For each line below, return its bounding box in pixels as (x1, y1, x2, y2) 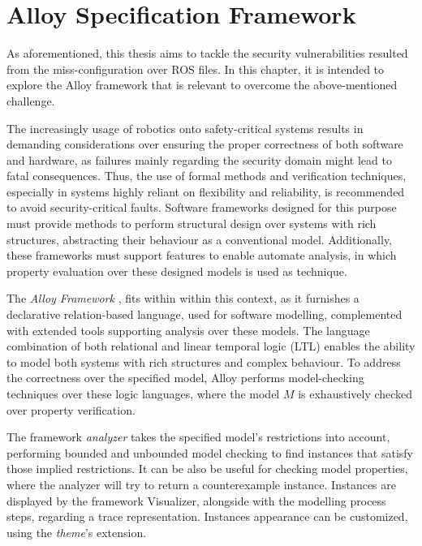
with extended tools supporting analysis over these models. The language (6, 321, 370, 338)
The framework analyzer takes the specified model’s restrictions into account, (6, 428, 390, 445)
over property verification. (6, 401, 136, 418)
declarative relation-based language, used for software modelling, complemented (6, 306, 403, 323)
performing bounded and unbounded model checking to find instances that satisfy (6, 444, 413, 461)
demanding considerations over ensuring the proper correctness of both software (6, 135, 403, 153)
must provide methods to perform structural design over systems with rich (6, 215, 377, 232)
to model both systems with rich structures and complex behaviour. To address (6, 353, 401, 370)
